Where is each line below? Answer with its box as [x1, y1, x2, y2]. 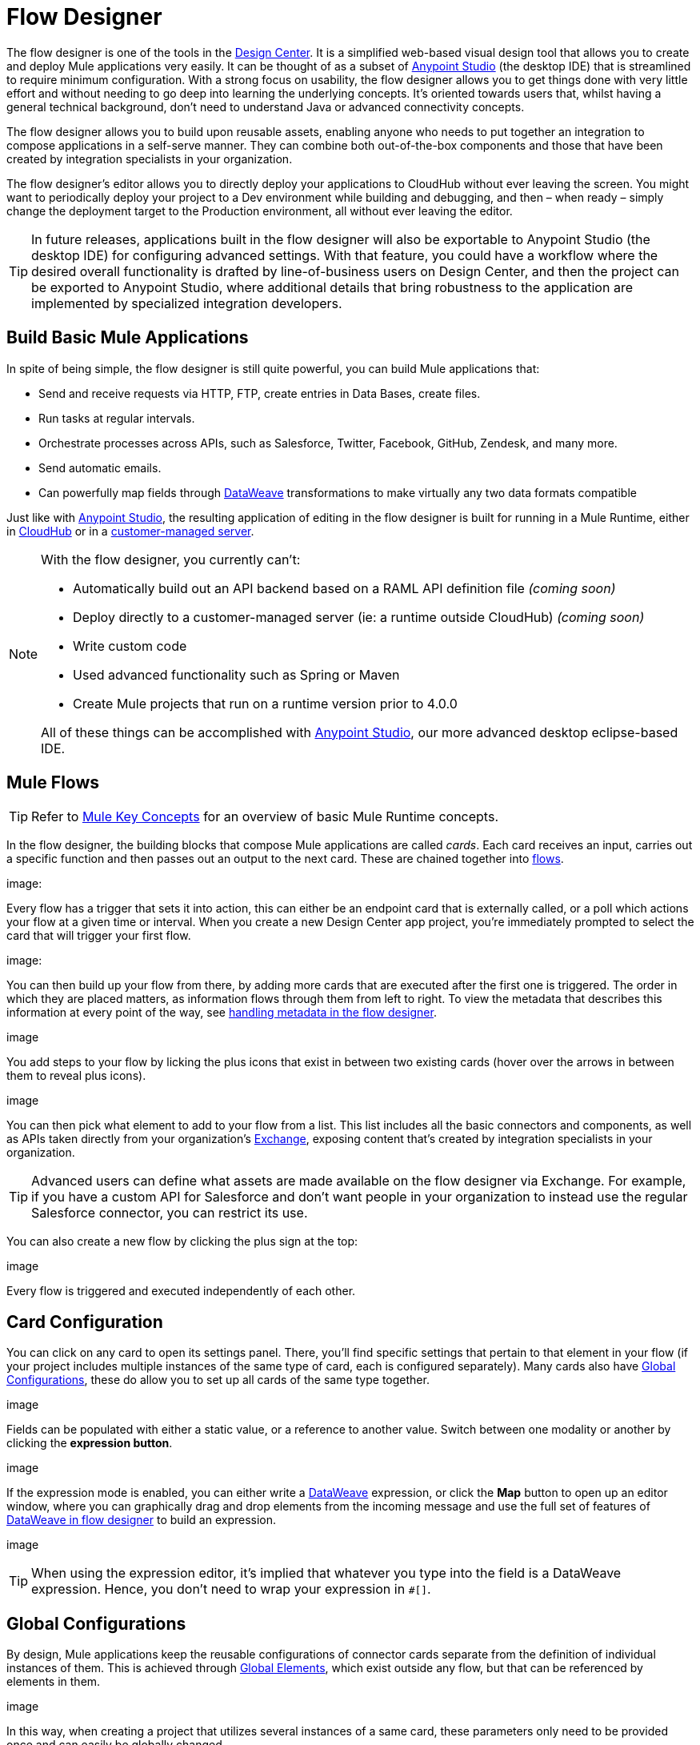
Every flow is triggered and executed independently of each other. [6, 1284, 356, 1298]
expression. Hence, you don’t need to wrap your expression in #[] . [31, 1581, 431, 1598]
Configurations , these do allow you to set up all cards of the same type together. [6, 1373, 430, 1387]
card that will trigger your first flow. [6, 929, 191, 943]
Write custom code [73, 637, 187, 654]
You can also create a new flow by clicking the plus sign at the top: [6, 1234, 358, 1249]
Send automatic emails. [38, 460, 162, 475]
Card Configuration [6, 1311, 163, 1332]
